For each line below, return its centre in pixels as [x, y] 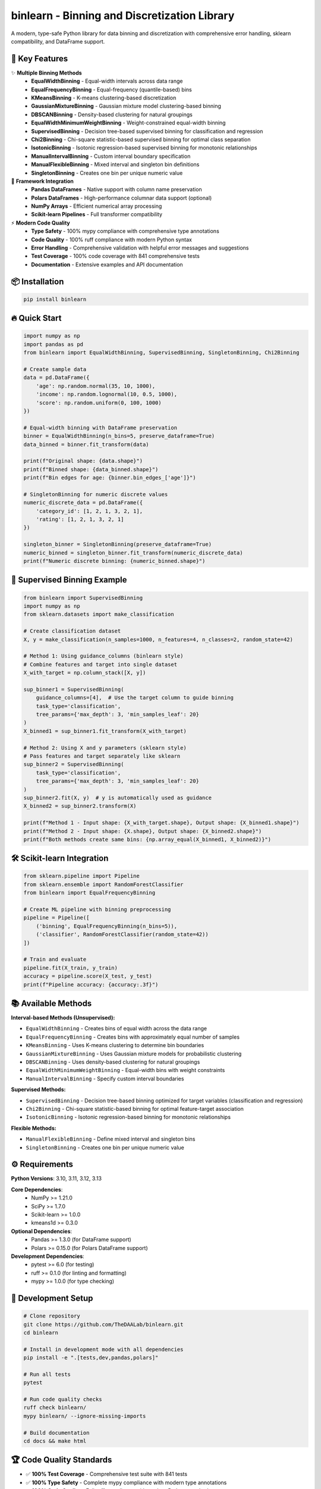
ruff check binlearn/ [55, 1408]
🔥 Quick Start [36, 318]
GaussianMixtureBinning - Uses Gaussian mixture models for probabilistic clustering [134, 1054]
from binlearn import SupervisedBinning [83, 598]
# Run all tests [47, 1374]
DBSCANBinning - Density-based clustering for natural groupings [112, 114]
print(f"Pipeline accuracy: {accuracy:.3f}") [91, 985]
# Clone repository [52, 1316]
